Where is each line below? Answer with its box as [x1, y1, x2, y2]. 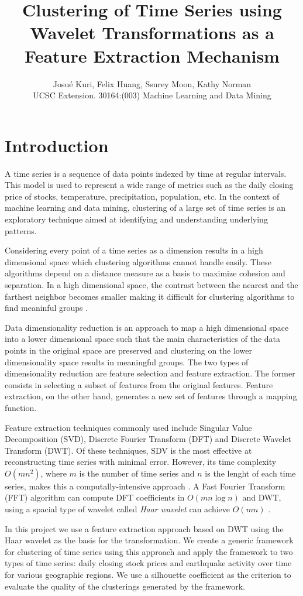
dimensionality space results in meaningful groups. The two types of [5, 355, 249, 368]
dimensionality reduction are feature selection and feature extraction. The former [5, 367, 295, 379]
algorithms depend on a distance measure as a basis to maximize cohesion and [5, 267, 285, 279]
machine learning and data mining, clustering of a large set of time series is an [5, 201, 286, 214]
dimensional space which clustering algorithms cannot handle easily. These [5, 255, 271, 268]
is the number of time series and [79, 467, 195, 479]
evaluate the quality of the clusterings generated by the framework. [5, 580, 245, 592]
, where [40, 467, 67, 479]
